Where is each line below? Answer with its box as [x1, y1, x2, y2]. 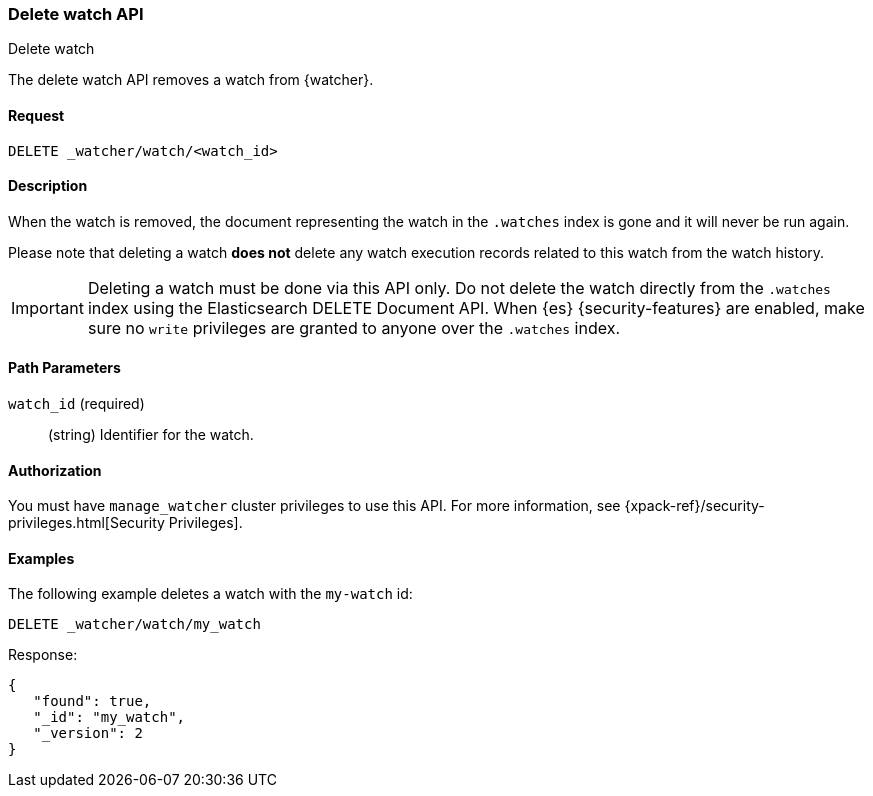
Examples [8, 549, 75, 567]
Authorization [8, 461, 102, 479]
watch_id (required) [8, 395, 145, 413]
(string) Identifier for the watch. [48, 426, 254, 444]
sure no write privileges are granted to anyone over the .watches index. [87, 317, 621, 338]
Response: [8, 646, 78, 664]
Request [8, 106, 65, 124]
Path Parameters [8, 359, 121, 377]
